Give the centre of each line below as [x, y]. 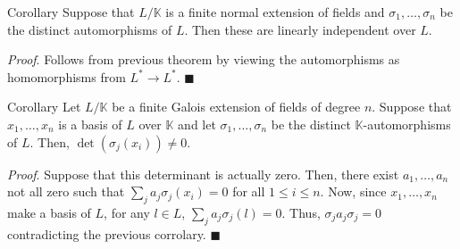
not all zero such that [66, 191]
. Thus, [301, 212]
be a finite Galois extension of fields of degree [236, 107]
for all [249, 191]
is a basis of [90, 124]
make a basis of [49, 212]
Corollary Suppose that [71, 12]
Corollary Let [44, 107]
